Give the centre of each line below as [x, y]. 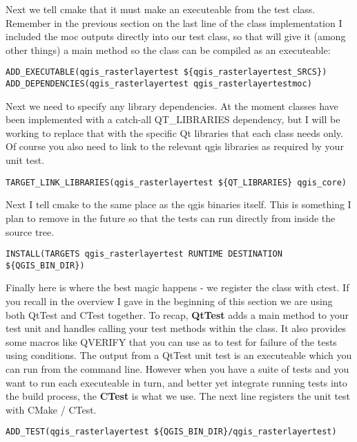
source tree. [30, 231]
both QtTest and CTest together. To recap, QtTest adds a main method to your [177, 314]
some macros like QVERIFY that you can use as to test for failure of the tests [171, 341]
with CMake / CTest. [51, 409]
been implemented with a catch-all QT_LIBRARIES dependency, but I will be [173, 119]
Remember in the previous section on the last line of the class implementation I [174, 22]
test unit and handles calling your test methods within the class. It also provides [176, 328]
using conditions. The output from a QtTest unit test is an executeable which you [179, 355]
